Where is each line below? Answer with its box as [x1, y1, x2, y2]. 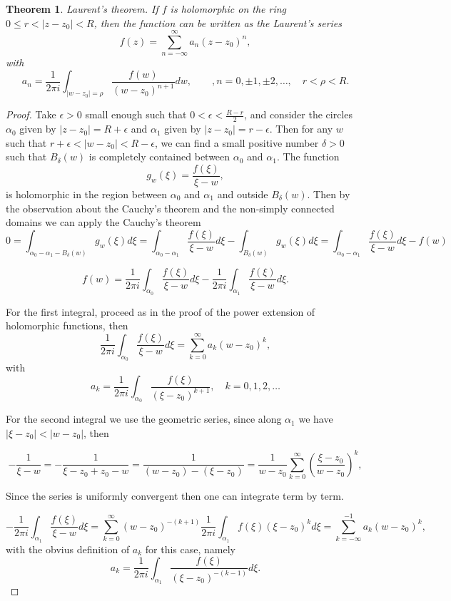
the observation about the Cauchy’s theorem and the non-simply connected [6, 200, 335, 215]
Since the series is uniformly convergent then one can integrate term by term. [6, 488, 344, 503]
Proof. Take [6, 107, 56, 122]
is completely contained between [88, 149, 230, 164]
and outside [217, 186, 268, 201]
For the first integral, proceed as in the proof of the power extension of [6, 304, 315, 319]
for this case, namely [145, 541, 235, 556]
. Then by [307, 186, 350, 201]
